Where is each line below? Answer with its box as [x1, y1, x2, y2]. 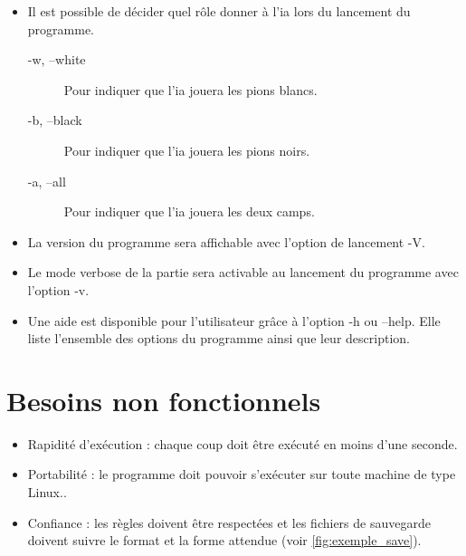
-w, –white [27, 50, 86, 69]
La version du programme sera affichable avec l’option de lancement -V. [27, 232, 425, 251]
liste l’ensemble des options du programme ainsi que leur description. [27, 329, 410, 348]
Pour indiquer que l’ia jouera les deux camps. [63, 202, 315, 221]
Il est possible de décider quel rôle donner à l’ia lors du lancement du [27, 2, 411, 20]
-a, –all [27, 171, 66, 190]
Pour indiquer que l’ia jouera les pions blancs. [63, 80, 318, 99]
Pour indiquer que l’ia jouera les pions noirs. [63, 140, 310, 159]
